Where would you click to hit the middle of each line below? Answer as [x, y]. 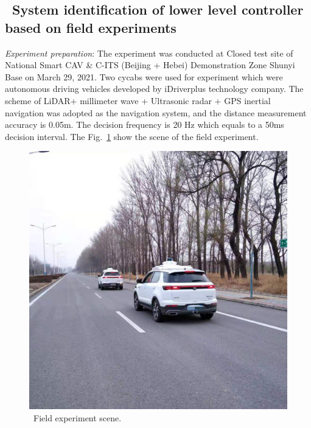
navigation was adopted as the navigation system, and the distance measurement [156, 112]
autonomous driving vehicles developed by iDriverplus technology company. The [154, 89]
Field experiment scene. [77, 417]
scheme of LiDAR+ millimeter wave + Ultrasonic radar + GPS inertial [138, 100]
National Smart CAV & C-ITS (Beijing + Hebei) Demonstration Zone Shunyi [150, 65]
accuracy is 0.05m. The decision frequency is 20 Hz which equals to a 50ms [145, 125]
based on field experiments [91, 27]
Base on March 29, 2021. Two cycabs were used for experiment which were [144, 76]
